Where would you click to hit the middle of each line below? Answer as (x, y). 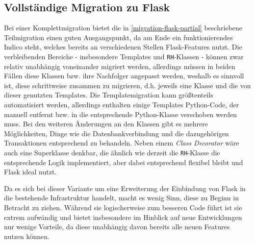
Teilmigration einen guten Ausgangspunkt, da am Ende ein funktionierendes (118, 37)
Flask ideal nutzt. (30, 172)
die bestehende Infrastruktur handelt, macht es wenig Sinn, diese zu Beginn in (121, 198)
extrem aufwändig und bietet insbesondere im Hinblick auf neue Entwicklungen (123, 217)
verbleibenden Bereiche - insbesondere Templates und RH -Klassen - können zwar (124, 56)
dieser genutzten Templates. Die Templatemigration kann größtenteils (109, 95)
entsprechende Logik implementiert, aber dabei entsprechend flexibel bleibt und (124, 162)
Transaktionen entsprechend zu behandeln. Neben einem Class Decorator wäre (122, 143)
